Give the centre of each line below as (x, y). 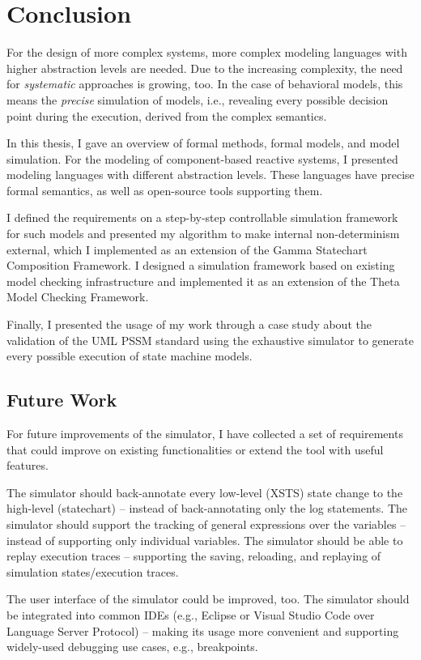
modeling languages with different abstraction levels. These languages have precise (210, 175)
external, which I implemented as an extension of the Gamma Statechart (187, 249)
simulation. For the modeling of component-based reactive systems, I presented (202, 158)
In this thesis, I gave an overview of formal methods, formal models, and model (203, 143)
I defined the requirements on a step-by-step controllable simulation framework (202, 217)
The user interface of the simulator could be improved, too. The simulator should (208, 599)
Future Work (62, 400)
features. (28, 465)
